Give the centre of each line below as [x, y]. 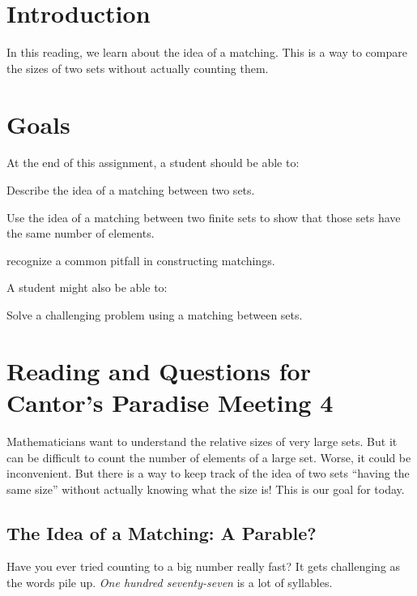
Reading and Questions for [159, 370]
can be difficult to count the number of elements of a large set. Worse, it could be [209, 457]
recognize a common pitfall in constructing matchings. [141, 260]
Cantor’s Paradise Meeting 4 [170, 402]
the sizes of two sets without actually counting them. [138, 68]
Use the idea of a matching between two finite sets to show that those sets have [204, 217]
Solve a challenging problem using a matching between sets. [155, 315]
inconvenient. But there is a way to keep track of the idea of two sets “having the [208, 473]
